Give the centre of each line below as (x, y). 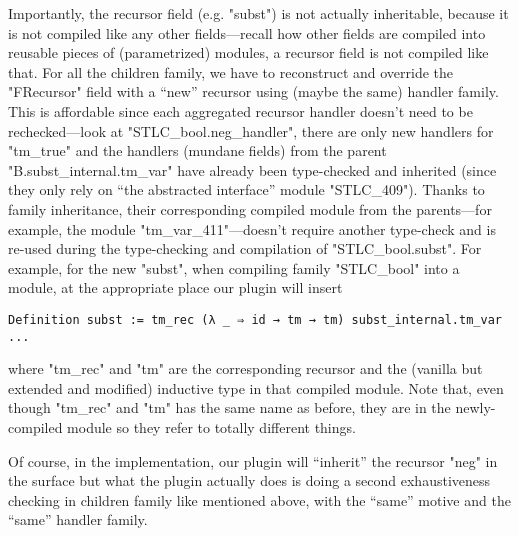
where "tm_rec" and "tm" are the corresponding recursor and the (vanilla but (245, 368)
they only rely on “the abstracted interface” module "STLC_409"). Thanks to (246, 189)
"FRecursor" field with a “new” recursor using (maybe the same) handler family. (253, 91)
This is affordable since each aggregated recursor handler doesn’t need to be (240, 110)
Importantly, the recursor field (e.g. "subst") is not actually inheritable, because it (258, 13)
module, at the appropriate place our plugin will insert (175, 287)
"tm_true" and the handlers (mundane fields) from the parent (197, 150)
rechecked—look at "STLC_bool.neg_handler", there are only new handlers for (251, 130)
